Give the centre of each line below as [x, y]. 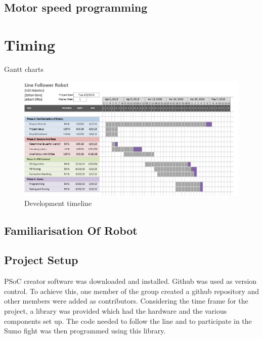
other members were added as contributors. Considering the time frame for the [126, 301]
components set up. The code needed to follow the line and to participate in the [128, 321]
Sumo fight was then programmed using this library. [85, 331]
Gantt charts [24, 69]
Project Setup [41, 260]
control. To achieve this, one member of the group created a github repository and [131, 291]
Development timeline [58, 203]
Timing [30, 44]
